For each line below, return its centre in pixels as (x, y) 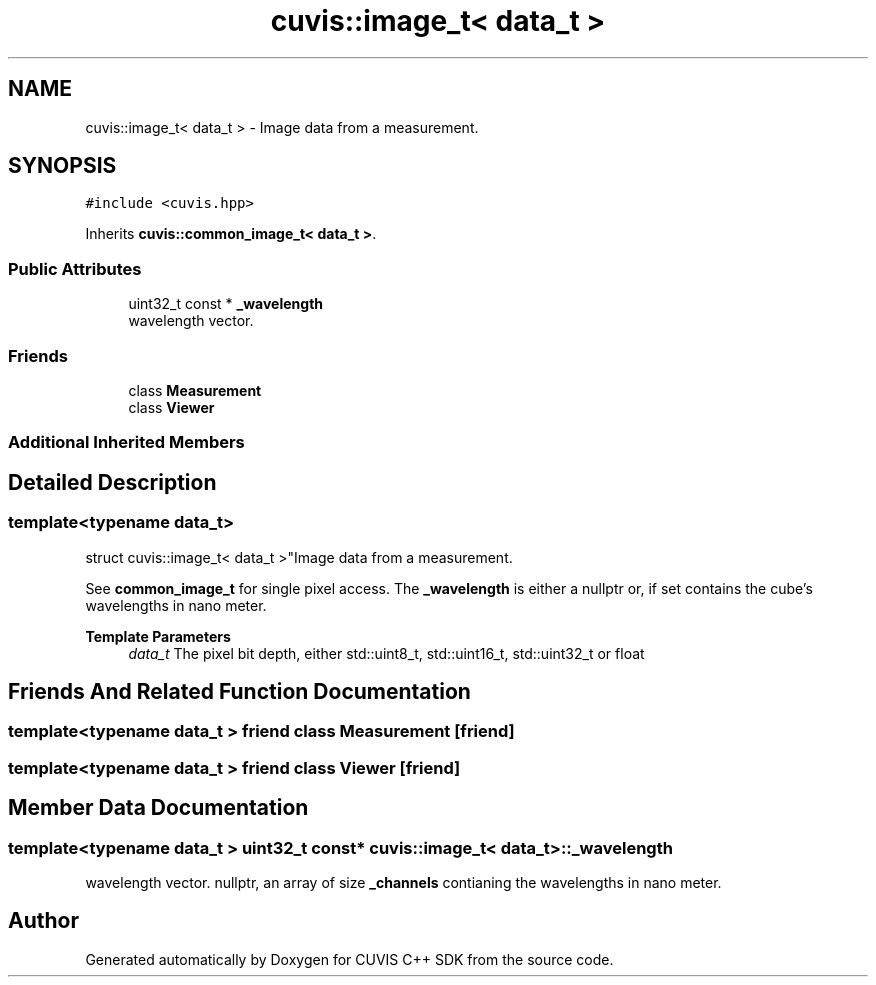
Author (43, 921)
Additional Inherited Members (126, 442)
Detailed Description (112, 482)
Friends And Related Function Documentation (239, 691)
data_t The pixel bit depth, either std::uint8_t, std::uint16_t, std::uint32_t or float (386, 653)
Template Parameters (158, 636)
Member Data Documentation (158, 808)
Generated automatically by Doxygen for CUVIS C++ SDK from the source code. (349, 959)
